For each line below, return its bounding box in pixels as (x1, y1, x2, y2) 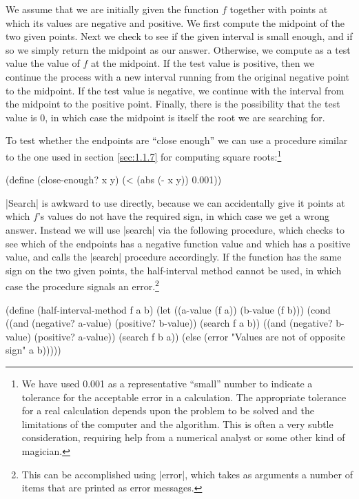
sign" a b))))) (6, 343, 61, 357)
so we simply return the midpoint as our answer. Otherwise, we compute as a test (6, 42, 351, 57)
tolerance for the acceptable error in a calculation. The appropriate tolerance (21, 389, 347, 404)
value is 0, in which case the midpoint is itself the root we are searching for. (6, 110, 325, 124)
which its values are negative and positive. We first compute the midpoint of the (6, 15, 345, 30)
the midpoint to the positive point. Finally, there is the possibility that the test (6, 96, 340, 111)
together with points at (229, 2, 328, 16)
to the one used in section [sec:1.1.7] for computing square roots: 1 (6, 147, 282, 163)
